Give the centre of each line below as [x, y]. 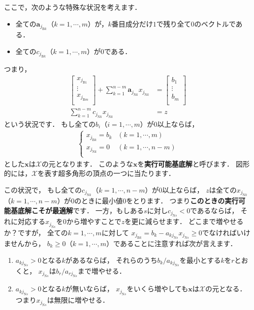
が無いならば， [89, 289]
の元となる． [226, 289]
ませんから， [25, 243]
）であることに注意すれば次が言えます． [172, 243]
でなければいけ [226, 232]
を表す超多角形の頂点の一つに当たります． [106, 173]
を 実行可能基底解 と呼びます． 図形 [193, 163]
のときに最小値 [99, 201]
